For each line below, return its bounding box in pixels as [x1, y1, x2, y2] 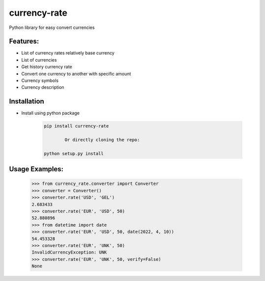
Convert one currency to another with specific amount [21, 71, 131, 77]
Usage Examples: [9, 165, 64, 174]
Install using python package [21, 110, 80, 116]
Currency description [21, 84, 65, 90]
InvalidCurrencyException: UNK [31, 250, 107, 255]
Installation [9, 97, 44, 105]
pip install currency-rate [44, 123, 109, 129]
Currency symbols [21, 77, 59, 83]
